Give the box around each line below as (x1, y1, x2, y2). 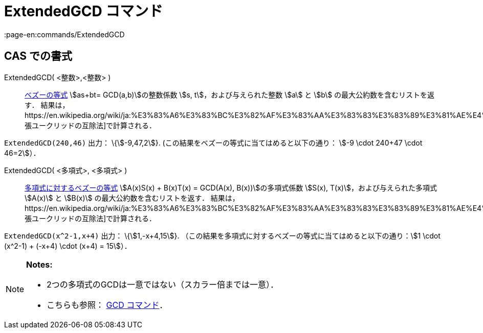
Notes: (26, 259, 53, 270)
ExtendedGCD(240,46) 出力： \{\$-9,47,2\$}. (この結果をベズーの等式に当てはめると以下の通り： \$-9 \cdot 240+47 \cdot (4, 138, 423, 147)
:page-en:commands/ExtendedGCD (4, 30, 125, 39)
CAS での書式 (4, 50, 73, 63)
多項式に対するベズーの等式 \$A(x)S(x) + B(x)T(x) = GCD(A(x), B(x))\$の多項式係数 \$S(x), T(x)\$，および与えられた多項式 (25, 183, 437, 192)
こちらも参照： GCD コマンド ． (47, 299, 168, 310)
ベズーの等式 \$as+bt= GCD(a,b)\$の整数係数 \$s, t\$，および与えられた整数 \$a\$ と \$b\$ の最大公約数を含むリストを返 (25, 90, 435, 99)
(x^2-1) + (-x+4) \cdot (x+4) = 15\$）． (4, 241, 131, 250)
